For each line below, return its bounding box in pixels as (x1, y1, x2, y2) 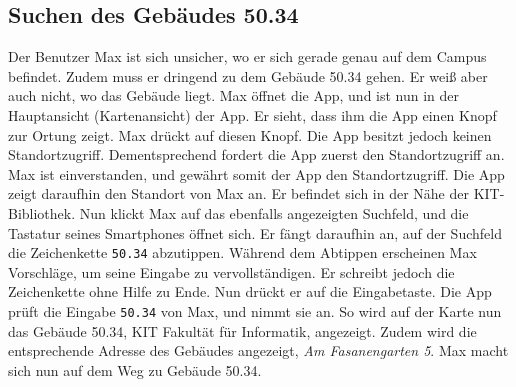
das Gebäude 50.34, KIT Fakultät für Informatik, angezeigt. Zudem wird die (8, 320, 477, 341)
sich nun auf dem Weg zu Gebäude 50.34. (8, 359, 262, 380)
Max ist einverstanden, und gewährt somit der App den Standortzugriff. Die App (8, 163, 505, 184)
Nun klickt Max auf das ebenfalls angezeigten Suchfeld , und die (79, 202, 469, 223)
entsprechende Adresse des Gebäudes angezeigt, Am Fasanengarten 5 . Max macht (8, 340, 509, 361)
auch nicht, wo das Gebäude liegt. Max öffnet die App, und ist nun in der (8, 85, 460, 106)
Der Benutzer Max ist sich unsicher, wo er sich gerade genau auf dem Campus (8, 46, 487, 67)
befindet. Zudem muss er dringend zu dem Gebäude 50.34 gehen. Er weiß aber (8, 65, 488, 86)
